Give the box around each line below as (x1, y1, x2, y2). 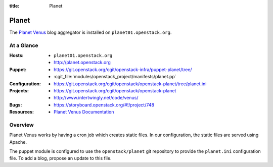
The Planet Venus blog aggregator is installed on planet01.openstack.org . (9, 29, 172, 35)
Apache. (9, 139, 27, 145)
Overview (9, 121, 34, 128)
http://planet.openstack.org (54, 60, 111, 66)
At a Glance (9, 42, 38, 49)
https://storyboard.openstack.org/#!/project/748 (54, 101, 154, 108)
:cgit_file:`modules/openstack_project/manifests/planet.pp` (54, 74, 176, 80)
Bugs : (9, 101, 22, 108)
